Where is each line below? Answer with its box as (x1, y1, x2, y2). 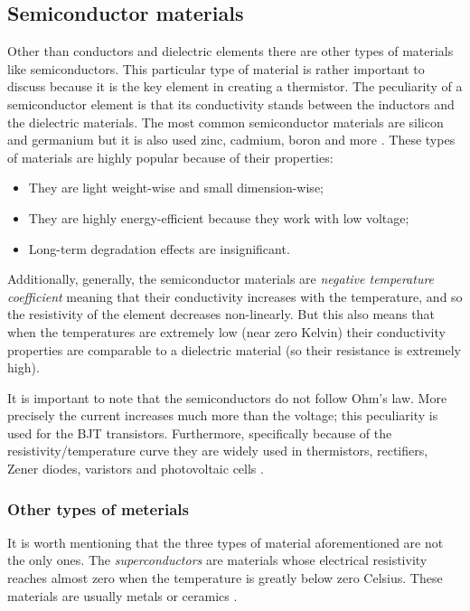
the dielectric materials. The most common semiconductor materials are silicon (7, 112, 444, 131)
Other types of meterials (7, 497, 189, 520)
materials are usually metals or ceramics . (7, 586, 238, 605)
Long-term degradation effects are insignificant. (28, 239, 290, 258)
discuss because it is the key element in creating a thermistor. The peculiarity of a (7, 77, 463, 96)
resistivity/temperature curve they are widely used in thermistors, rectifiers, (7, 441, 428, 460)
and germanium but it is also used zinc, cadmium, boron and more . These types (7, 130, 456, 149)
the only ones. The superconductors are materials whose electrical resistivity (7, 550, 428, 569)
